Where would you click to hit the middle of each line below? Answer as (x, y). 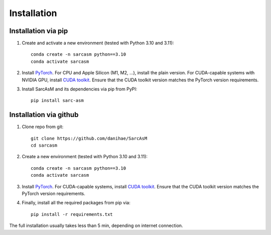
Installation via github (44, 115)
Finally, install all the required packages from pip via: (76, 203)
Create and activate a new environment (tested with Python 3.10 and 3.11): (98, 43)
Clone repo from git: (43, 127)
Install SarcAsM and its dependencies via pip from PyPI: (80, 89)
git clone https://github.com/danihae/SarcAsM (89, 138)
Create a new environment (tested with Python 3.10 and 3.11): (85, 157)
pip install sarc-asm (57, 101)
